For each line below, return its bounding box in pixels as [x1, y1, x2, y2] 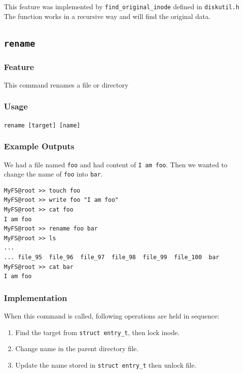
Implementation [4, 291, 67, 303]
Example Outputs [4, 140, 75, 152]
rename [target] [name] [4, 122, 81, 129]
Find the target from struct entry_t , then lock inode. [15, 327, 180, 337]
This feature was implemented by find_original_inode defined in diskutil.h [4, 1, 240, 11]
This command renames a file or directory [4, 79, 129, 89]
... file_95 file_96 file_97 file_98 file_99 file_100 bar [4, 253, 219, 261]
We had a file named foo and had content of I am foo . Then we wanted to [4, 159, 227, 169]
